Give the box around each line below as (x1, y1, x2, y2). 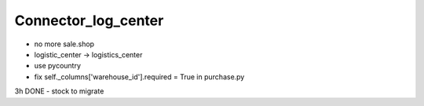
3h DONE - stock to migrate (14, 86, 104, 96)
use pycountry (34, 61, 82, 71)
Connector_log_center (14, 12, 164, 29)
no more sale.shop (34, 39, 94, 49)
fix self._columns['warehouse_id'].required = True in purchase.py (34, 71, 245, 82)
